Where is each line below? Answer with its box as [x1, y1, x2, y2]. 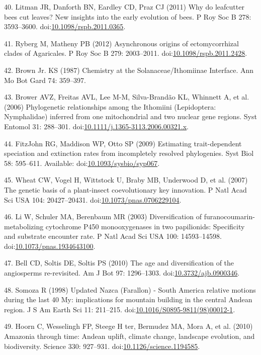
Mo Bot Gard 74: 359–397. [4, 74, 86, 85]
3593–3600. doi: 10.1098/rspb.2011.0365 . [4, 21, 126, 32]
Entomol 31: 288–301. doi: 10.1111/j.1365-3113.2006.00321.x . [4, 121, 189, 131]
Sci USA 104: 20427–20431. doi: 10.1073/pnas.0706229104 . [4, 194, 182, 205]
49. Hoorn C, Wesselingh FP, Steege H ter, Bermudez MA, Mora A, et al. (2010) [4, 321, 253, 331]
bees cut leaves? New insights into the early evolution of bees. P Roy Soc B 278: [4, 11, 251, 22]
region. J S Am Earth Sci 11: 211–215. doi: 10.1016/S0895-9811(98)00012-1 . [4, 304, 235, 314]
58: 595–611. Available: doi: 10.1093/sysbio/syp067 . [4, 157, 160, 168]
